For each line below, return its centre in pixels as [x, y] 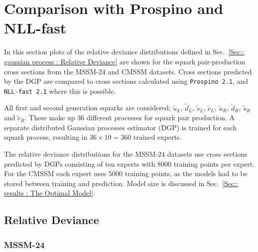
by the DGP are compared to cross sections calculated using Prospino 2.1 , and [126, 81]
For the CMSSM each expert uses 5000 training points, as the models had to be [126, 173]
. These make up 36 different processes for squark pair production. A [129, 118]
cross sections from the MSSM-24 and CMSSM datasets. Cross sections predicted [128, 71]
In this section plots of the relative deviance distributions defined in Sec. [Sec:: [124, 52]
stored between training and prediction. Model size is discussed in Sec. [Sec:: [121, 183]
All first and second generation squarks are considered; [87, 108]
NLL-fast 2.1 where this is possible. [60, 91]
